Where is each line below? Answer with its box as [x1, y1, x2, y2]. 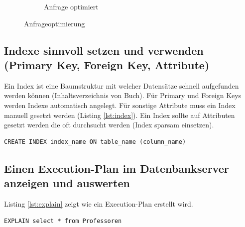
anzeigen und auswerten [4, 175, 130, 191]
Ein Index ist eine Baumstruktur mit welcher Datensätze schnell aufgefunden [4, 80, 239, 91]
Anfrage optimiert [44, 1, 99, 11]
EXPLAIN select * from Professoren [4, 217, 122, 225]
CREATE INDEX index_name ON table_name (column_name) [4, 138, 186, 145]
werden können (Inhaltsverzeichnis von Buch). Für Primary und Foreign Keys [4, 90, 242, 101]
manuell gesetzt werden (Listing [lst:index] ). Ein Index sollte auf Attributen [4, 110, 235, 120]
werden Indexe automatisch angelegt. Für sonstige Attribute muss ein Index [4, 100, 236, 110]
